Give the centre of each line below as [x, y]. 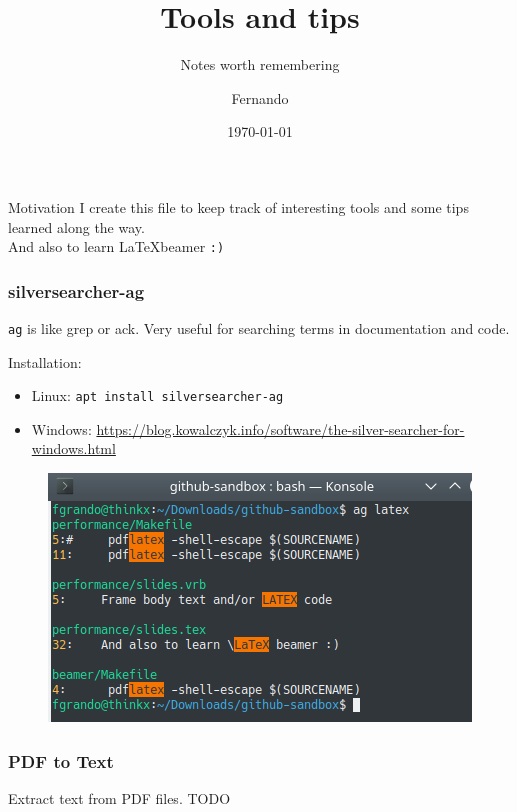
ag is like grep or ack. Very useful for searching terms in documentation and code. [259, 327]
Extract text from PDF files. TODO [119, 797]
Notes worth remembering [260, 64]
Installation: [45, 361]
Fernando [260, 97]
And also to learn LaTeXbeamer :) [116, 246]
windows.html [73, 448]
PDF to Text [61, 760]
